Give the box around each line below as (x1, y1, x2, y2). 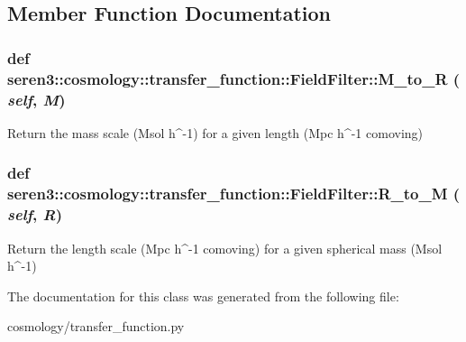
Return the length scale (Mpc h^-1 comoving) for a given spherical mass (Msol (7, 238, 443, 257)
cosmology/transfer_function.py (7, 317, 185, 336)
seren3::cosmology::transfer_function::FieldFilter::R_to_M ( (7, 182, 461, 205)
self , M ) (7, 88, 66, 110)
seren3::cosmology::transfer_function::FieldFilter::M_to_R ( (7, 67, 461, 89)
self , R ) (7, 203, 62, 226)
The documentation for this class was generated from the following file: (7, 286, 399, 305)
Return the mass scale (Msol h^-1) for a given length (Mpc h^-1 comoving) (7, 123, 424, 142)
